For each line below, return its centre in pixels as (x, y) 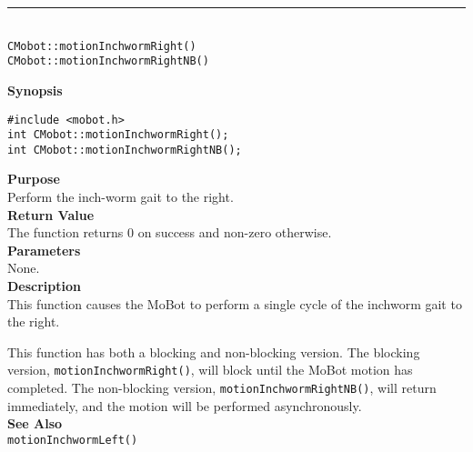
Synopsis (35, 90)
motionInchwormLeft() (73, 440)
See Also (35, 423)
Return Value (51, 214)
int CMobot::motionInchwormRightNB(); (125, 150)
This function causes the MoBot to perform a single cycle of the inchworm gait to (235, 303)
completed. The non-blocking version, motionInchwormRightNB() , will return (222, 388)
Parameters (44, 250)
